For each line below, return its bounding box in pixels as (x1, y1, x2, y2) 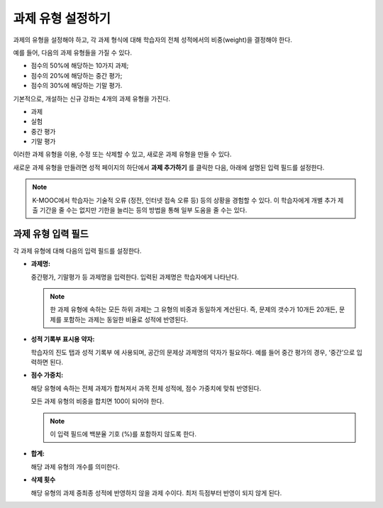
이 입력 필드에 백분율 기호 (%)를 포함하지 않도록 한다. (50, 430, 196, 438)
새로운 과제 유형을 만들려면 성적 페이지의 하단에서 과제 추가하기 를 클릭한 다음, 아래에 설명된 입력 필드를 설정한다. (13, 163, 325, 172)
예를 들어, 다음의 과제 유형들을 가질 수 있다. (13, 48, 133, 57)
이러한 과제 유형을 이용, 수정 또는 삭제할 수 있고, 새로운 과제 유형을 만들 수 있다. (13, 150, 232, 159)
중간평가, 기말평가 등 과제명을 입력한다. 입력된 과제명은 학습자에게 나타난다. (30, 272, 239, 281)
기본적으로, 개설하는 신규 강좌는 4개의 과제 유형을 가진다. (13, 94, 170, 103)
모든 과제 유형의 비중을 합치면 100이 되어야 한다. (30, 397, 165, 406)
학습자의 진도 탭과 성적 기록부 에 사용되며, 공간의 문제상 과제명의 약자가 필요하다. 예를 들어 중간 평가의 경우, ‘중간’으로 (30, 348, 355, 356)
